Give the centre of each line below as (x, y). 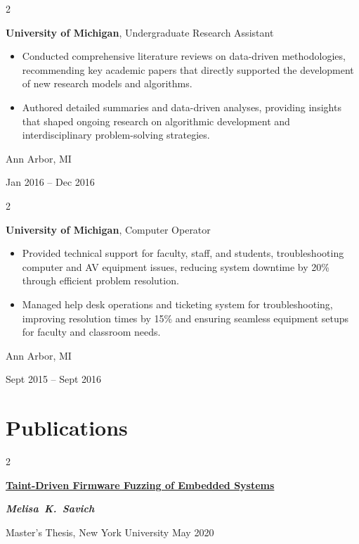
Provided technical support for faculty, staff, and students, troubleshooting (183, 253)
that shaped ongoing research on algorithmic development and (156, 121)
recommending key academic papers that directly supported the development (188, 69)
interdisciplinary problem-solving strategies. (116, 135)
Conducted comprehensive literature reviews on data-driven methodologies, (184, 56)
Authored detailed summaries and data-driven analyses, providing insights (182, 107)
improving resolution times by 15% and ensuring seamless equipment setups (185, 318)
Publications (67, 428)
